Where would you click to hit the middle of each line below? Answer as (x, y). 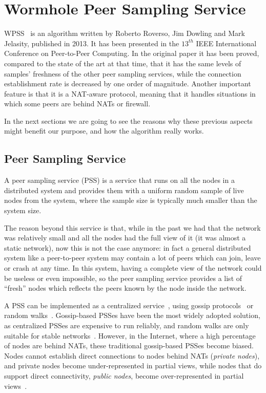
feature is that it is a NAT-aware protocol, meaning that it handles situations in (130, 93)
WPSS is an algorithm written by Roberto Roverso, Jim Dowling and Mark (125, 33)
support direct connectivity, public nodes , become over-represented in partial (124, 375)
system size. (23, 210)
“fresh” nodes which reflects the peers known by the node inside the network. (125, 288)
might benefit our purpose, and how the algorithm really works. (104, 131)
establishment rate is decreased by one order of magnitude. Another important (128, 83)
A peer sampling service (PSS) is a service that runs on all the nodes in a (119, 180)
